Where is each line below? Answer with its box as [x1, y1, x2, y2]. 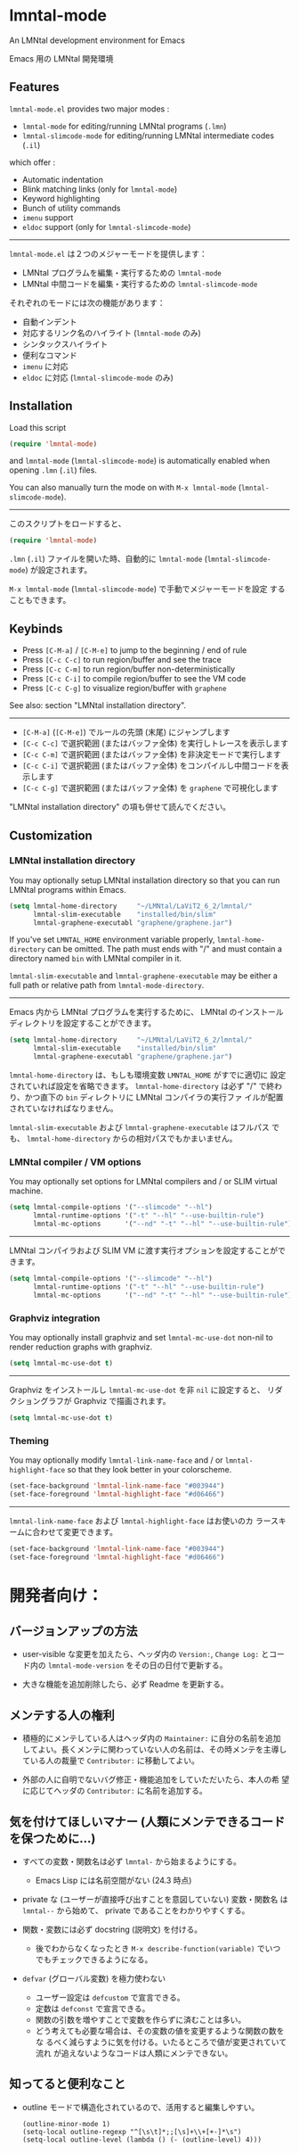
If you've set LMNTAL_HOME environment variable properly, [9, 934, 215, 945]
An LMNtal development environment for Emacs [9, 35, 185, 45]
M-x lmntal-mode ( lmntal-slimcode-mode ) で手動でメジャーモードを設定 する [9, 583, 286, 594]
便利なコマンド [21, 350, 77, 360]
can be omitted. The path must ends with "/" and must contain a [47, 944, 282, 954]
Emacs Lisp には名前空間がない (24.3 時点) [35, 1875, 192, 1886]
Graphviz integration [9, 1312, 101, 1324]
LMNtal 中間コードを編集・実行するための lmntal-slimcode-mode [21, 278, 258, 289]
